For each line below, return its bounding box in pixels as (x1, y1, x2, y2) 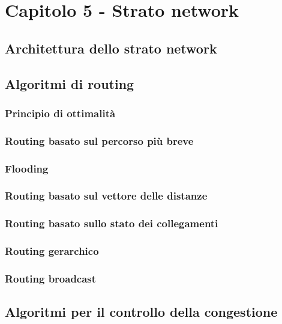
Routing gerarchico (5, 243, 99, 258)
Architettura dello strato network (5, 38, 217, 57)
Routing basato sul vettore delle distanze (5, 188, 208, 203)
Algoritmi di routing (5, 74, 134, 93)
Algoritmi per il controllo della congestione (5, 302, 278, 321)
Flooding (5, 160, 49, 176)
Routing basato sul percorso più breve (5, 133, 194, 148)
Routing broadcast (5, 271, 97, 286)
